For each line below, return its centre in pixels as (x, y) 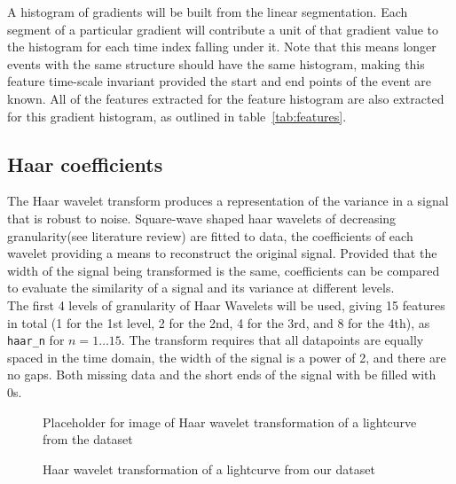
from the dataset (88, 439)
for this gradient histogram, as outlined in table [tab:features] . (177, 116)
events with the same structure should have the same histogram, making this (216, 63)
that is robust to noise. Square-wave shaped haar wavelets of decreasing (202, 218)
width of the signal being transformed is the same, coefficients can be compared (224, 270)
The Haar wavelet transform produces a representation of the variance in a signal (228, 201)
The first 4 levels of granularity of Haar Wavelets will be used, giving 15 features (226, 304)
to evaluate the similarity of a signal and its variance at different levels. (201, 288)
